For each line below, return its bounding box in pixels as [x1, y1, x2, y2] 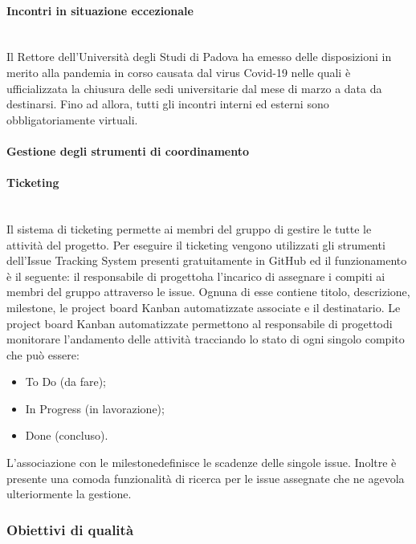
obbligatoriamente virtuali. [6, 111, 138, 128]
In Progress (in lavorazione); [25, 400, 165, 416]
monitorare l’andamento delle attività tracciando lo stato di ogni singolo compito [6, 331, 405, 347]
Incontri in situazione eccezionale [6, 2, 194, 18]
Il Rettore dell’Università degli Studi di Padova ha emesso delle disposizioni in [6, 48, 392, 65]
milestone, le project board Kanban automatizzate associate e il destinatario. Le [6, 298, 401, 315]
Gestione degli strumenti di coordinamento [6, 142, 249, 159]
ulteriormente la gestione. [6, 485, 132, 502]
